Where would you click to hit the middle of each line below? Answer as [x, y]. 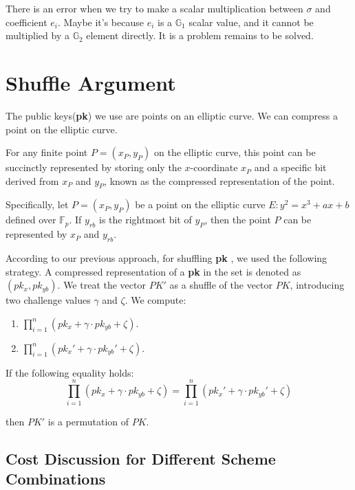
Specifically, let [37, 204]
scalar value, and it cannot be [251, 22]
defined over [31, 220]
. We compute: [155, 300]
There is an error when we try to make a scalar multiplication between [154, 8]
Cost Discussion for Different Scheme [141, 458]
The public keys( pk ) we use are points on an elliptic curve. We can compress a [172, 115]
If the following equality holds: [70, 372]
